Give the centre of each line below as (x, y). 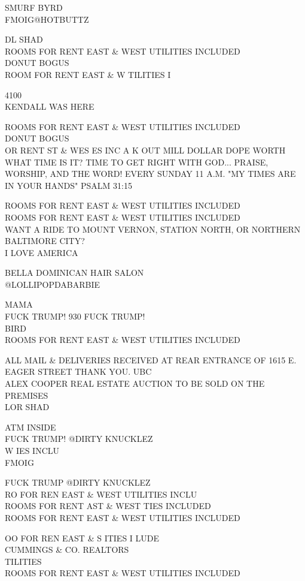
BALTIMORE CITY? (45, 241)
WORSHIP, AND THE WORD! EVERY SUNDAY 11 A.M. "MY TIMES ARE (150, 174)
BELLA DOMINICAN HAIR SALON (74, 273)
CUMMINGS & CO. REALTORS (67, 550)
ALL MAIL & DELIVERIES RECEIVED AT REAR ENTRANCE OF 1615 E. (151, 359)
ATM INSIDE (30, 427)
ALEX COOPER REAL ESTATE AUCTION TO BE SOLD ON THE (135, 383)
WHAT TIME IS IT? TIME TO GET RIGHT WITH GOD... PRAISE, (137, 162)
